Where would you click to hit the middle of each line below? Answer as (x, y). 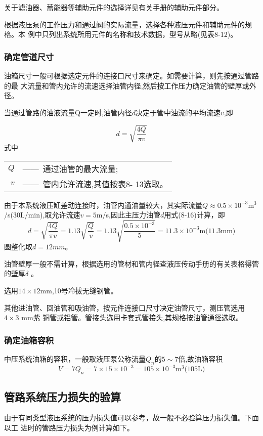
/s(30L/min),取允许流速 (42, 215)
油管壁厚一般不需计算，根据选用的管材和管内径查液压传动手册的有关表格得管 (131, 263)
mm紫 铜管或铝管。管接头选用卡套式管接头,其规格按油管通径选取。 (132, 317)
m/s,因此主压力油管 (128, 215)
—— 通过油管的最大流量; (70, 168)
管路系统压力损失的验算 (62, 396)
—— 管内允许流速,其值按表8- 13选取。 (95, 184)
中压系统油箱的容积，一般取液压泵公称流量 (75, 359)
